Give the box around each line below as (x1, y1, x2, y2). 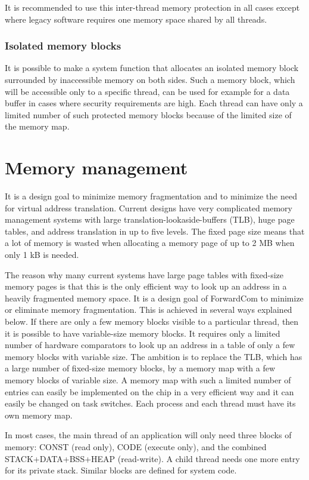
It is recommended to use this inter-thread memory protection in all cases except (5, 1, 300, 13)
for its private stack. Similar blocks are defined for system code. (5, 464, 237, 476)
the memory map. (5, 120, 70, 133)
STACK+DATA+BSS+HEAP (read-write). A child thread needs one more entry (5, 452, 300, 464)
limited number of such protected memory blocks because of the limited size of (5, 108, 292, 121)
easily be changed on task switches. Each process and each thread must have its (5, 397, 296, 410)
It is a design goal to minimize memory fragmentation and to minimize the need (5, 190, 297, 202)
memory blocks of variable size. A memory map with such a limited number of (5, 374, 291, 386)
